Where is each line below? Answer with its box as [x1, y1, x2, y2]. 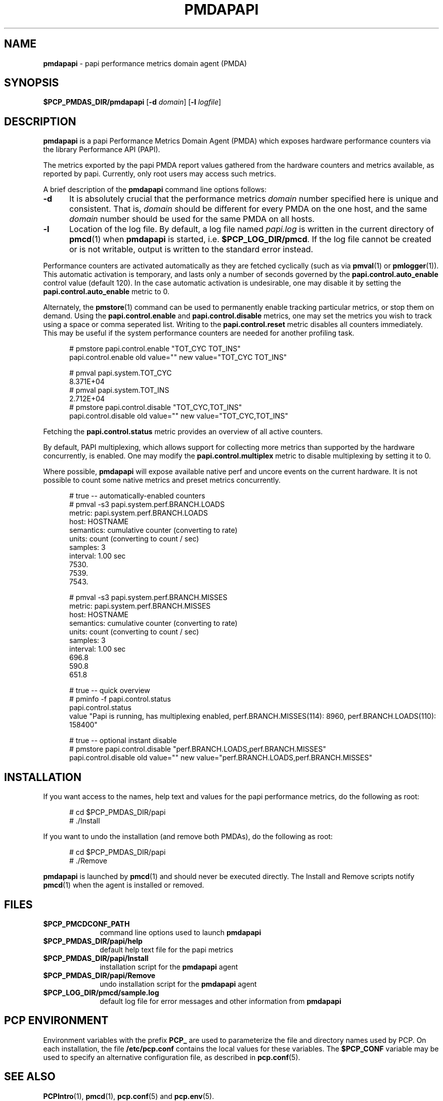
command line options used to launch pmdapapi [100, 928, 261, 937]
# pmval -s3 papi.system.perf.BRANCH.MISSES [69, 593, 228, 602]
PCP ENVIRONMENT [4, 1014, 109, 1027]
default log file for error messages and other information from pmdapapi [100, 996, 341, 1005]
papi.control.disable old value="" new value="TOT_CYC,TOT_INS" [69, 411, 288, 421]
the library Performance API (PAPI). [43, 145, 160, 154]
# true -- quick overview [69, 686, 150, 695]
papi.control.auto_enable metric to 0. [43, 287, 170, 296]
